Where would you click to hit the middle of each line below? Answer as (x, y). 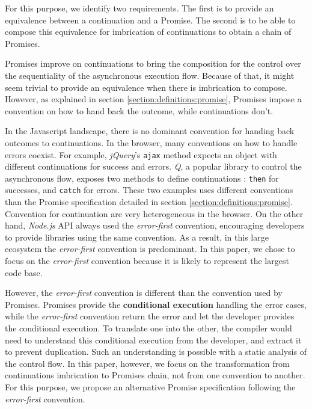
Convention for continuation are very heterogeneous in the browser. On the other (154, 213)
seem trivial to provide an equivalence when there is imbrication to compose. (146, 87)
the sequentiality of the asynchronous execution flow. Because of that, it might (150, 75)
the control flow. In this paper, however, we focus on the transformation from (147, 363)
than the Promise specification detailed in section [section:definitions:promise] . (149, 202)
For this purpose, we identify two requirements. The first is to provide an (139, 8)
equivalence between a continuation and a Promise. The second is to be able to (150, 20)
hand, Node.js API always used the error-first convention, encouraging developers (155, 225)
